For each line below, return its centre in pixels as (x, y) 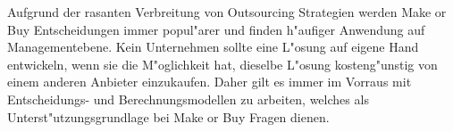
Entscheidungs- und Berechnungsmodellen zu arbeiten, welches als (188, 99)
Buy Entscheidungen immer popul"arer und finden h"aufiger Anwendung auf (216, 29)
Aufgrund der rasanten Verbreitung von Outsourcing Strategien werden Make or (227, 12)
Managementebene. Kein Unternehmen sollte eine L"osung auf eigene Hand (213, 47)
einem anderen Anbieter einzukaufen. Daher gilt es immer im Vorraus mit (210, 82)
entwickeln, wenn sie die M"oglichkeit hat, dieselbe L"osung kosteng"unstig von (222, 64)
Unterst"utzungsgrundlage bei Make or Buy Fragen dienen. (168, 116)
